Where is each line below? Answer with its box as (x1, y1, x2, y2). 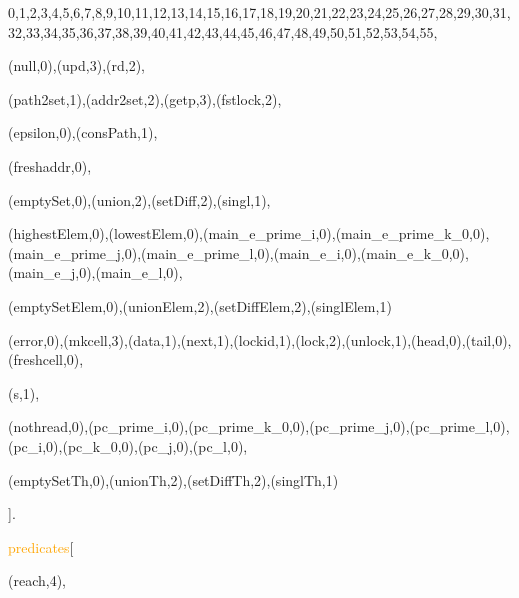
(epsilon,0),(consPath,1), (8, 122, 158, 143)
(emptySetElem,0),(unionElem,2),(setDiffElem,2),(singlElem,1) (8, 295, 392, 316)
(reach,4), (8, 570, 66, 591)
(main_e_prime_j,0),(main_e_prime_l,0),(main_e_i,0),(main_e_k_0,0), (8, 242, 469, 263)
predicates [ (8, 536, 74, 557)
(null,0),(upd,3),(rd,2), (8, 55, 146, 76)
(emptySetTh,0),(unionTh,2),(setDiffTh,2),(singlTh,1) (8, 469, 339, 490)
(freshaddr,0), (8, 155, 92, 176)
